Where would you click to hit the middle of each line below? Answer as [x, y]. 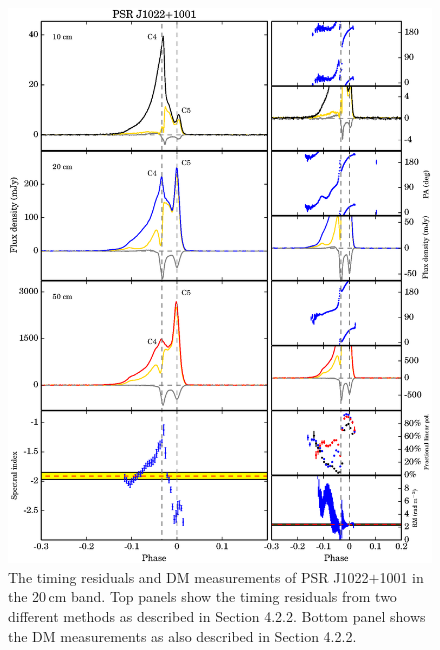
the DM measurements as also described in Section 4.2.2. [182, 635]
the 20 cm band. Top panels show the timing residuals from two [202, 596]
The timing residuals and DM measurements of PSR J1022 [188, 576]
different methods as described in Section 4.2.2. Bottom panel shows [217, 615]
